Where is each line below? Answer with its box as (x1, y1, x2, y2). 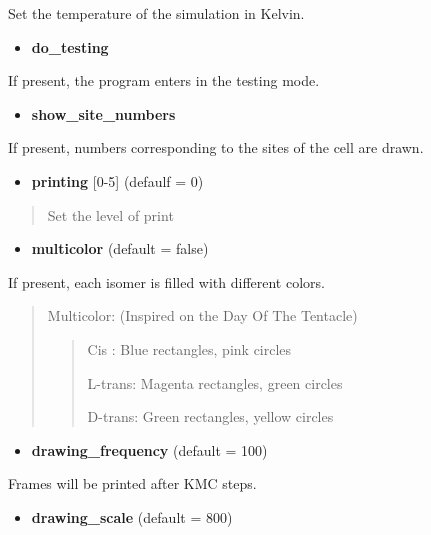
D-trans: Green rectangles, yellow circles (87, 406, 334, 427)
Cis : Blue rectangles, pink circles (87, 338, 292, 359)
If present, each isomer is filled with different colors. (8, 271, 325, 292)
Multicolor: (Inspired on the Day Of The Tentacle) (47, 305, 358, 326)
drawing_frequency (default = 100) (31, 439, 268, 460)
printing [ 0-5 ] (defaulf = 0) (31, 170, 204, 191)
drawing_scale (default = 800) (31, 506, 233, 527)
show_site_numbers (31, 103, 176, 124)
